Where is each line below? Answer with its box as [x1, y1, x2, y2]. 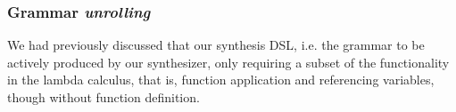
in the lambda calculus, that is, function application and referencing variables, [7, 70, 435, 89]
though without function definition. [7, 88, 200, 106]
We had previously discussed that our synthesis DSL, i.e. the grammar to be [7, 36, 425, 54]
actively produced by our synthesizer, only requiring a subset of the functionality [7, 52, 450, 71]
